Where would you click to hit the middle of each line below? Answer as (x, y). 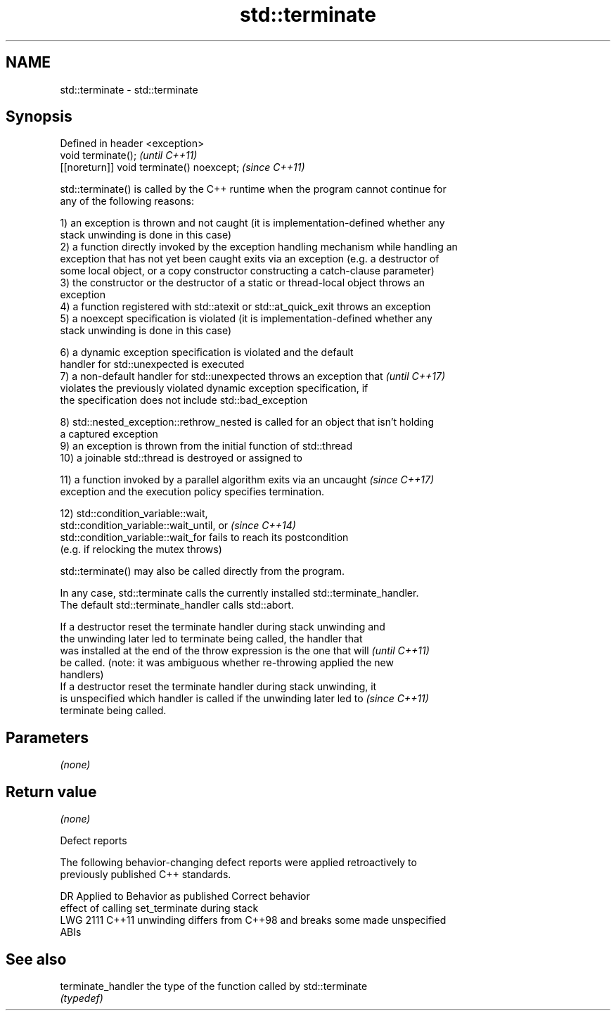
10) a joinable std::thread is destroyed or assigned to (181, 458)
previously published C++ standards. (146, 875)
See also (36, 959)
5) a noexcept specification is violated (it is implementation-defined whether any (246, 319)
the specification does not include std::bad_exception (184, 400)
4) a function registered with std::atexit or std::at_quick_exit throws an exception (245, 307)
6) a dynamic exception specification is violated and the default (207, 353)
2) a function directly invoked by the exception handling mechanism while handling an (259, 247)
